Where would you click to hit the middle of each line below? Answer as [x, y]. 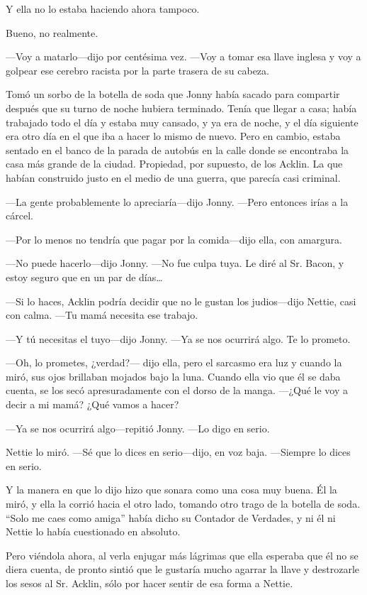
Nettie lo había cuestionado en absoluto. [93, 531]
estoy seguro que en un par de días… [84, 277]
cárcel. [19, 215]
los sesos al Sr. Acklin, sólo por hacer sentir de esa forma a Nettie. [149, 583]
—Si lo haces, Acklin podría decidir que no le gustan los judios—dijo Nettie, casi [181, 301]
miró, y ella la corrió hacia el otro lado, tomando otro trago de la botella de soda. [183, 504]
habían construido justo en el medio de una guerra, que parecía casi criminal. [173, 177]
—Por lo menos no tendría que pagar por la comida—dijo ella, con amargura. [174, 239]
